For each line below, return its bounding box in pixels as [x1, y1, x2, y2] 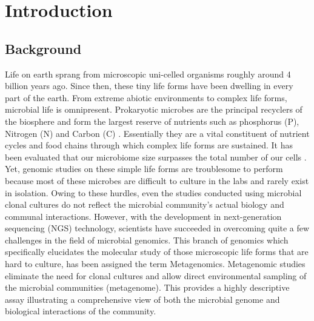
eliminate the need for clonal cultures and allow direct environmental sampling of [5, 269, 307, 282]
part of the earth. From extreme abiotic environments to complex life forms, [5, 91, 287, 104]
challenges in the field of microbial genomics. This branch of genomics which [5, 233, 289, 246]
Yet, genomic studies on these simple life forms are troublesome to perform [5, 162, 283, 175]
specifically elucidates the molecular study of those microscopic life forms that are [5, 245, 309, 258]
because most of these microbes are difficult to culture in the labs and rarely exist [5, 174, 309, 187]
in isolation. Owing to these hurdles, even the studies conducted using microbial [5, 186, 302, 199]
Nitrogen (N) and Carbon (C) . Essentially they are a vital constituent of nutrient [5, 127, 310, 139]
